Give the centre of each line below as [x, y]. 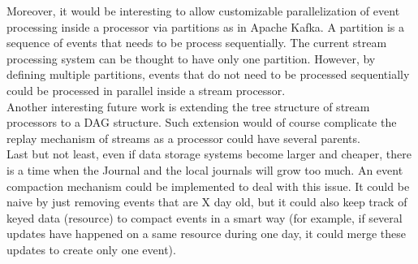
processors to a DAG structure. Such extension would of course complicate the [202, 122]
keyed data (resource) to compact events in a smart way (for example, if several [205, 217]
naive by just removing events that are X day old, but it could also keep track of [207, 202]
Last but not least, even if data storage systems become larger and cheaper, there [209, 154]
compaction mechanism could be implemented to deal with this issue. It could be [208, 186]
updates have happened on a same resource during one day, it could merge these [206, 234]
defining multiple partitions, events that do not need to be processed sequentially [208, 74]
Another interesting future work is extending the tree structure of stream [188, 106]
